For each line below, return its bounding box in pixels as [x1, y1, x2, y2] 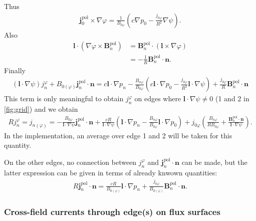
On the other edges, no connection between [4, 156, 137, 167]
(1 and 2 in [215, 93, 249, 104]
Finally [4, 65, 26, 75]
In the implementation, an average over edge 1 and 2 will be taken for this [4, 130, 232, 140]
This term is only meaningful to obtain [4, 93, 124, 104]
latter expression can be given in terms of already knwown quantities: [4, 167, 217, 177]
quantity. [4, 140, 32, 150]
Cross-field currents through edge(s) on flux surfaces [4, 205, 220, 217]
